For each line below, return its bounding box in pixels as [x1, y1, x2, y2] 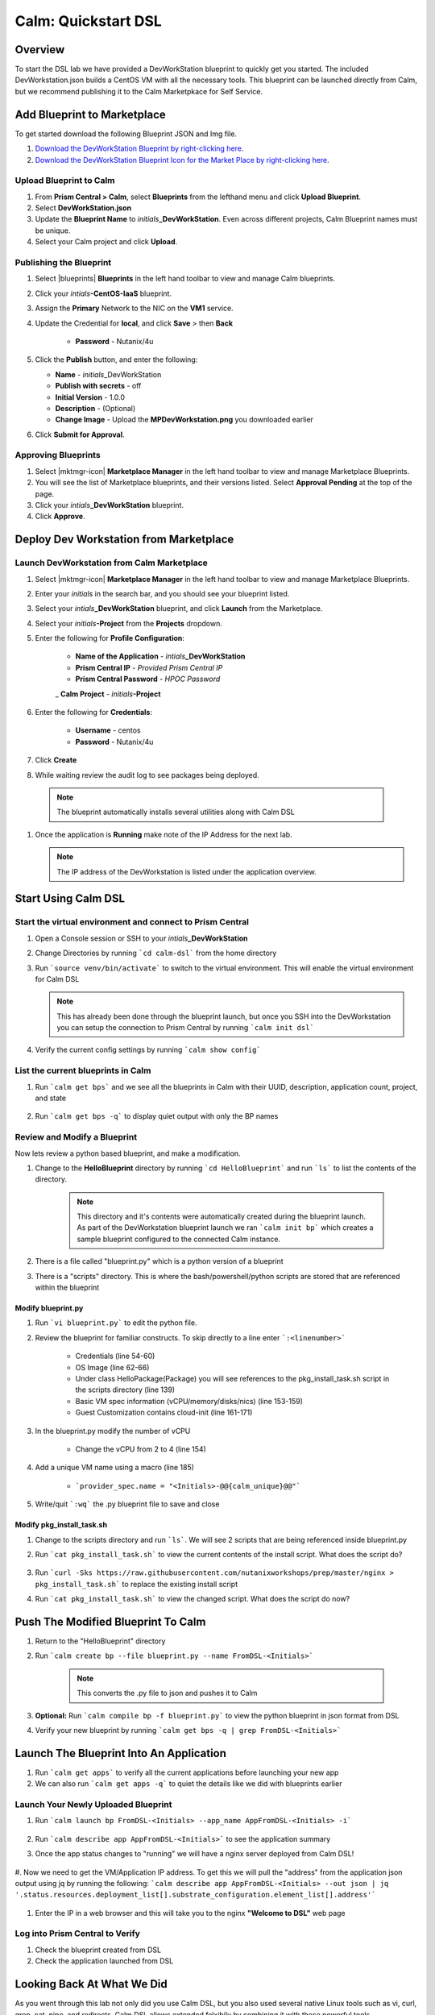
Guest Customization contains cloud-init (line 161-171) [75, 1407, 253, 1418]
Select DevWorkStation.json [35, 203, 132, 213]
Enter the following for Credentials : [35, 708, 153, 717]
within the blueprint [35, 1282, 100, 1293]
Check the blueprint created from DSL [35, 1945, 161, 1955]
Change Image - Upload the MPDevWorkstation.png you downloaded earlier [55, 415, 314, 425]
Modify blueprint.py [14, 1303, 84, 1313]
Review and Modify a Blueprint [14, 1132, 137, 1143]
